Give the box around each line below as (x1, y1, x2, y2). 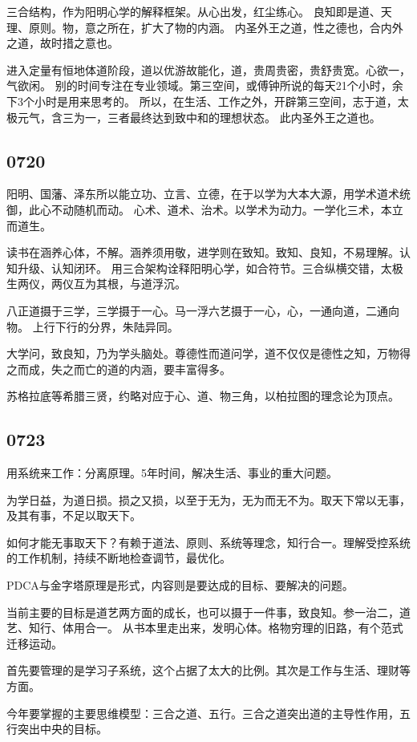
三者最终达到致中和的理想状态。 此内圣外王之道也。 (107, 108, 381, 125)
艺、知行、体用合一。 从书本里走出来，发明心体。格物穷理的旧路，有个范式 (6, 619, 403, 636)
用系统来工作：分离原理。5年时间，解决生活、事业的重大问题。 (6, 464, 338, 481)
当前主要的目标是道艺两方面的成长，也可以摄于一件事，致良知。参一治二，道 (6, 603, 411, 620)
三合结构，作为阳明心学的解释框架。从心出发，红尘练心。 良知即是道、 (6, 3, 381, 19)
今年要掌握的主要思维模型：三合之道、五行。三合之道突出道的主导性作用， (6, 704, 399, 721)
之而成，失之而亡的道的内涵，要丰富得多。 (6, 360, 231, 377)
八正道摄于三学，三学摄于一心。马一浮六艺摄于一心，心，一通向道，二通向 (6, 302, 399, 318)
